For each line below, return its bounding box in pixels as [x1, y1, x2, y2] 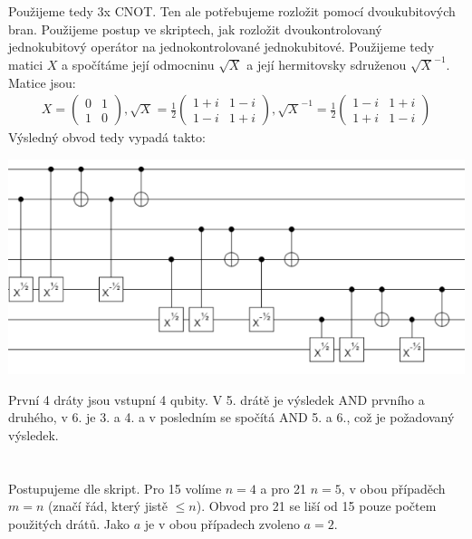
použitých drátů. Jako [8, 514, 130, 533]
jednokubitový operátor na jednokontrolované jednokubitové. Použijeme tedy [8, 37, 435, 56]
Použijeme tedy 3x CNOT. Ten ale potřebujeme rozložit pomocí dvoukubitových [8, 2, 456, 20]
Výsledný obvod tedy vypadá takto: [8, 128, 206, 147]
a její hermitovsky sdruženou [246, 55, 407, 74]
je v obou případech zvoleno [144, 514, 300, 533]
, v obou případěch [341, 478, 446, 497]
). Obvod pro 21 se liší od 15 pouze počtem [196, 496, 437, 515]
